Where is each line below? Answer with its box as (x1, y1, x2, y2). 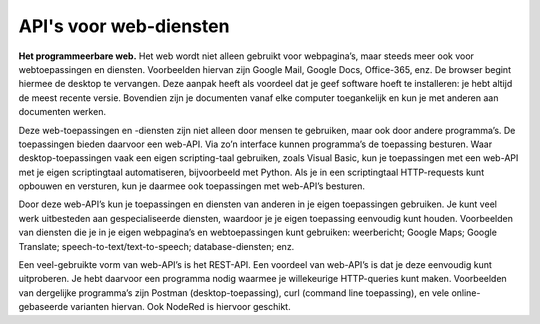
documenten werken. (18, 106, 107, 118)
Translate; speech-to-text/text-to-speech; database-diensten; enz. (18, 240, 295, 252)
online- (451, 286, 481, 299)
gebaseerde (18, 301, 69, 313)
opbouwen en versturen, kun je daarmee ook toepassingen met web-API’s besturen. (18, 180, 365, 192)
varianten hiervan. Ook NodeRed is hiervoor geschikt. (70, 301, 291, 313)
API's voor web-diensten (18, 15, 230, 37)
